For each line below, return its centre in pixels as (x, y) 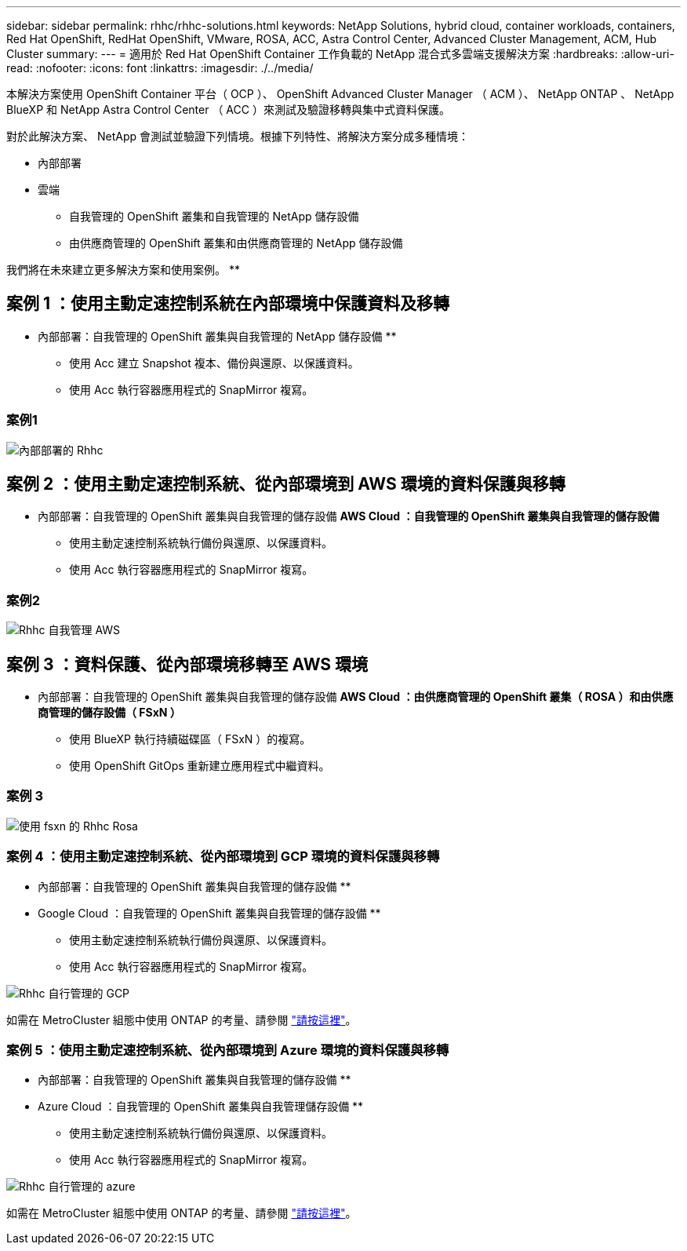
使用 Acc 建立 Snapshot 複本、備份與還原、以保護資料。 (214, 363)
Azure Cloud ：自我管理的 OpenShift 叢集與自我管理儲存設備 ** (201, 1107)
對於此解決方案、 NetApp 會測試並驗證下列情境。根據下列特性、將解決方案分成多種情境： (238, 136)
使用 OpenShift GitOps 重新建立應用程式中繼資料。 (200, 766)
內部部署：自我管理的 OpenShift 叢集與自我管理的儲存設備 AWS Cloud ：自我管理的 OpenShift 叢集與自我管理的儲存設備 (349, 516)
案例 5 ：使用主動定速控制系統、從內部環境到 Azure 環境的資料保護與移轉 (228, 1050)
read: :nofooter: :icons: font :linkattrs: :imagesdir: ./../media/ (160, 68)
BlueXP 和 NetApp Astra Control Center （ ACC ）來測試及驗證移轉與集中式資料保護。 (228, 109)
